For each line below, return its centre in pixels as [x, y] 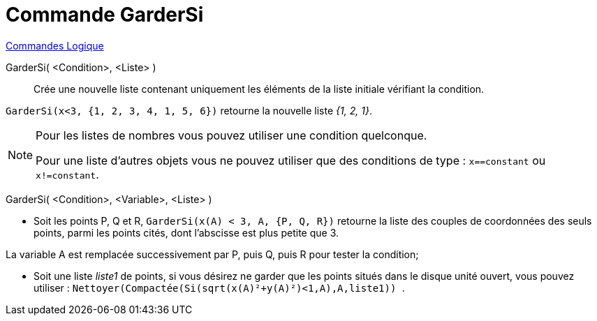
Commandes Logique [55, 45]
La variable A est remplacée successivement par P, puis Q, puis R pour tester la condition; [212, 254]
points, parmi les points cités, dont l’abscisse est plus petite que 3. [186, 232]
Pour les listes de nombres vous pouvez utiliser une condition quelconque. [231, 135]
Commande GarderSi [105, 15]
